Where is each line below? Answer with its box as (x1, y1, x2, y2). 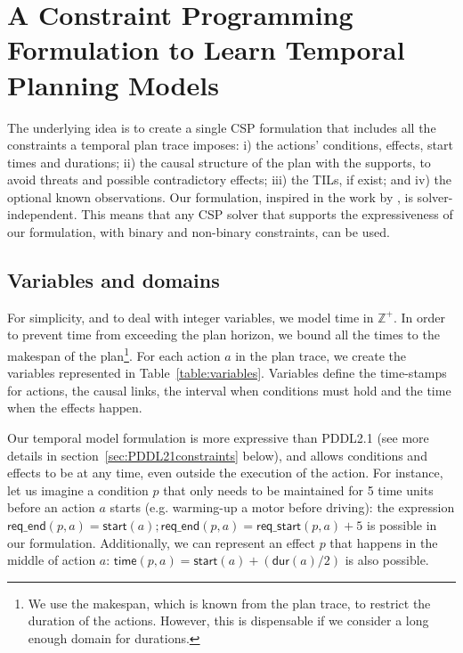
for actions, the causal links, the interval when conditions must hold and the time (7, 380, 451, 399)
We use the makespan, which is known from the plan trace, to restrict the (28, 593, 431, 612)
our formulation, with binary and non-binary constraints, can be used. (7, 223, 390, 241)
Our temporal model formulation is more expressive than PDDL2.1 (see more (7, 429, 429, 447)
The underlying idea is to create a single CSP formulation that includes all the (7, 118, 436, 136)
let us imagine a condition (7, 480, 149, 499)
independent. (7, 205, 77, 224)
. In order (393, 307, 445, 326)
